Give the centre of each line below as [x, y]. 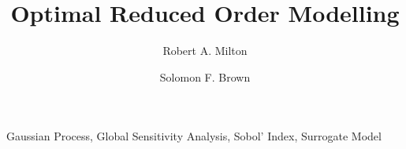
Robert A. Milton [205, 51]
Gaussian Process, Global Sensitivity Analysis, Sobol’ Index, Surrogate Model [194, 136]
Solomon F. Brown [205, 76]
